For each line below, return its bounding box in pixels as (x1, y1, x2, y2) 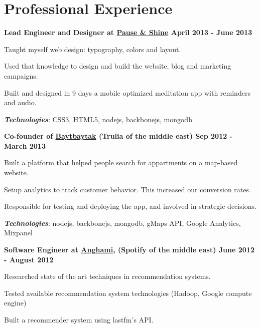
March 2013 (4, 140, 46, 151)
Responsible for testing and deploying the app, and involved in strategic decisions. (4, 201, 256, 211)
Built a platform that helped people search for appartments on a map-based (4, 157, 238, 168)
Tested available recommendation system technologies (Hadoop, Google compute (4, 287, 252, 298)
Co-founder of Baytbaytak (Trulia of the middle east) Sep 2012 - (4, 131, 232, 141)
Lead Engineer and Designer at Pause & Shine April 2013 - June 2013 (4, 27, 252, 38)
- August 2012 (4, 254, 54, 264)
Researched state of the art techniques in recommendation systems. (4, 271, 211, 281)
